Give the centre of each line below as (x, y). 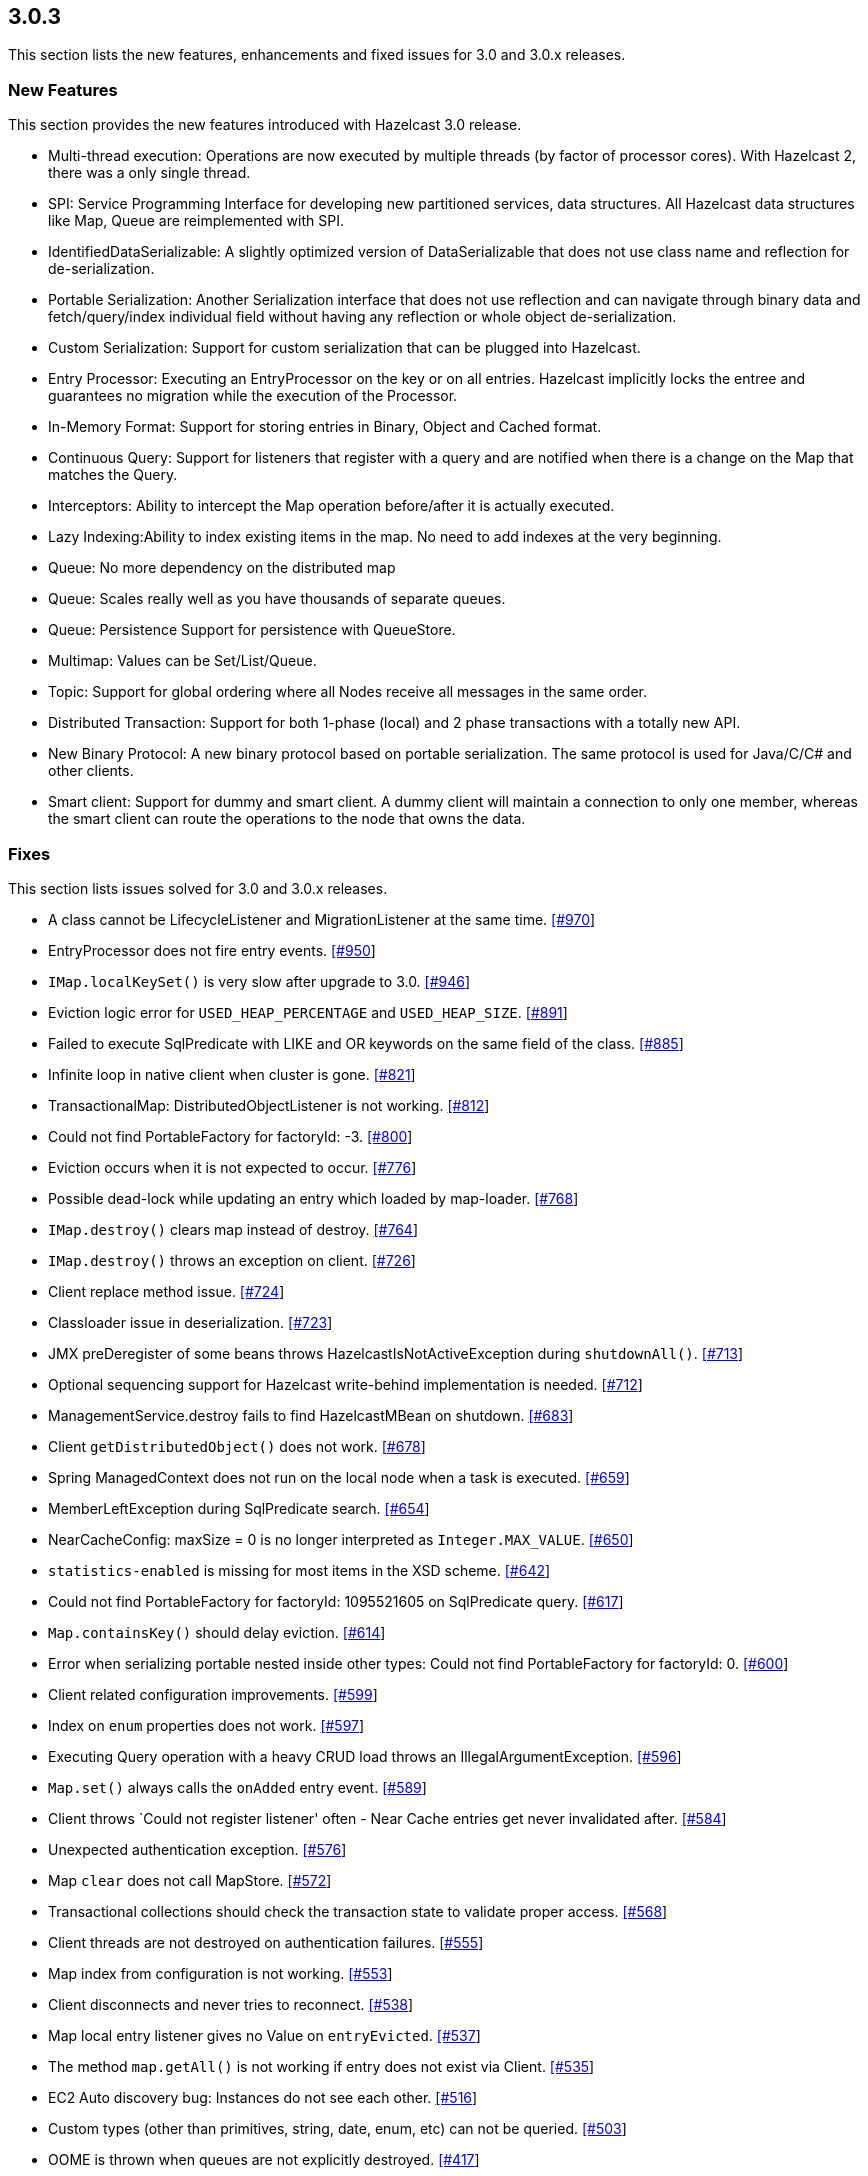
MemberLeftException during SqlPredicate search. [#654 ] (239, 1508)
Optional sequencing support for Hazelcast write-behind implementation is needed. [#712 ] (345, 1384)
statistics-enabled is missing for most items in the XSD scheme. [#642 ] (299, 1570)
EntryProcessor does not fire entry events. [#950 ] (212, 950)
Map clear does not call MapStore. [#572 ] (190, 1880)
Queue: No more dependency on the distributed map (222, 568)
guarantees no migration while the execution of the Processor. (253, 396)
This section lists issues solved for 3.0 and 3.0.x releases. (198, 888)
